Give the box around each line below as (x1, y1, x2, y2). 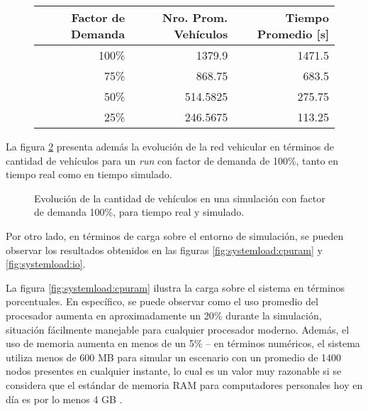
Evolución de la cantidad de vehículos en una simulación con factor (34, 190, 325, 205)
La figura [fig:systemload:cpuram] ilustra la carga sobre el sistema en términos (6, 280, 345, 295)
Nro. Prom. (162, 9, 228, 26)
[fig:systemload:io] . (6, 256, 86, 271)
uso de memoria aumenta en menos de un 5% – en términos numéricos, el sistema (6, 336, 360, 351)
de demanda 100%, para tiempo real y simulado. (34, 204, 245, 219)
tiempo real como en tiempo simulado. (6, 167, 172, 182)
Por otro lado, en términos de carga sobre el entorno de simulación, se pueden (6, 228, 344, 243)
